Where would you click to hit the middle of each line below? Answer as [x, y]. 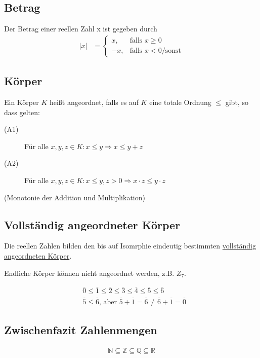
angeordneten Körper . [38, 255]
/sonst [171, 51]
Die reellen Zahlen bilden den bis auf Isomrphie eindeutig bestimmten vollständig [130, 246]
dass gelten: [22, 112]
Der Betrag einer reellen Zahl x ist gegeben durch [81, 29]
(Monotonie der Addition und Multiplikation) [75, 197]
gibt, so [237, 102]
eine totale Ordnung [180, 102]
